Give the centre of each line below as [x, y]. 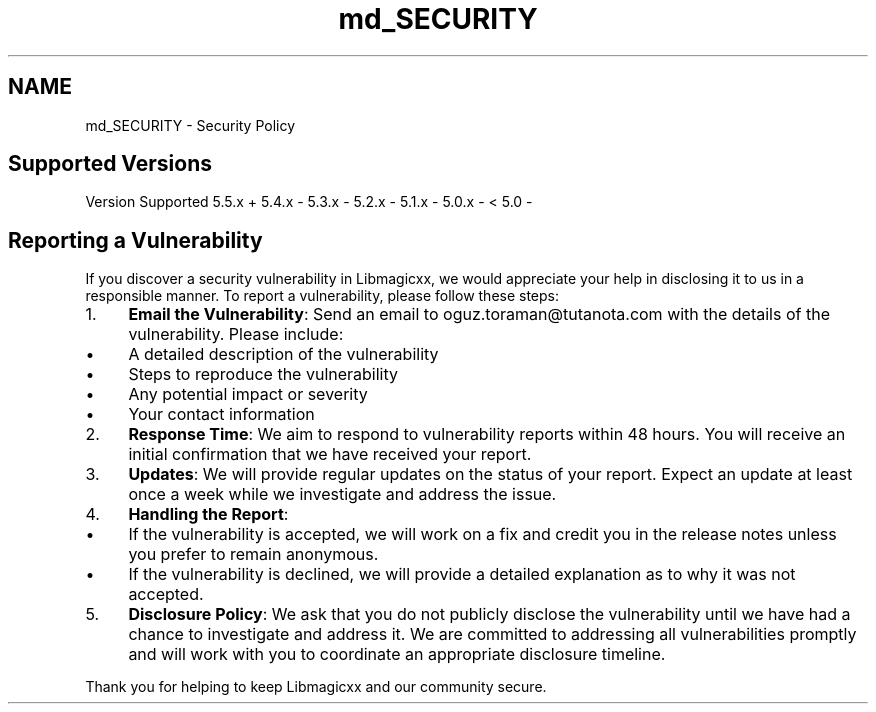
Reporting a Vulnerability [135, 240]
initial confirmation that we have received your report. [330, 454]
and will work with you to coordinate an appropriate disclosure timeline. [397, 654]
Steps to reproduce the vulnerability [263, 374]
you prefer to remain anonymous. [253, 554]
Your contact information [221, 414]
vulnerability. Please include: [236, 334]
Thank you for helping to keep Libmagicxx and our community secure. [316, 687]
